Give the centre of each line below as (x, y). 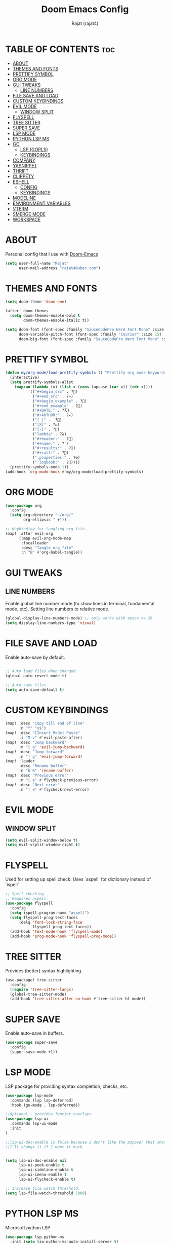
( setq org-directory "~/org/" (41, 515)
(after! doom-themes (27, 311)
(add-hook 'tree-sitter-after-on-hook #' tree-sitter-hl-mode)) (78, 999)
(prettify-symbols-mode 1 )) (39, 467)
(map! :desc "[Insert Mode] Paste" (43, 733)
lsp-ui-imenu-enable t (42, 1175)
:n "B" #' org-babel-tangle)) (52, 553)
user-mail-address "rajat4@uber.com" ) (59, 268)
